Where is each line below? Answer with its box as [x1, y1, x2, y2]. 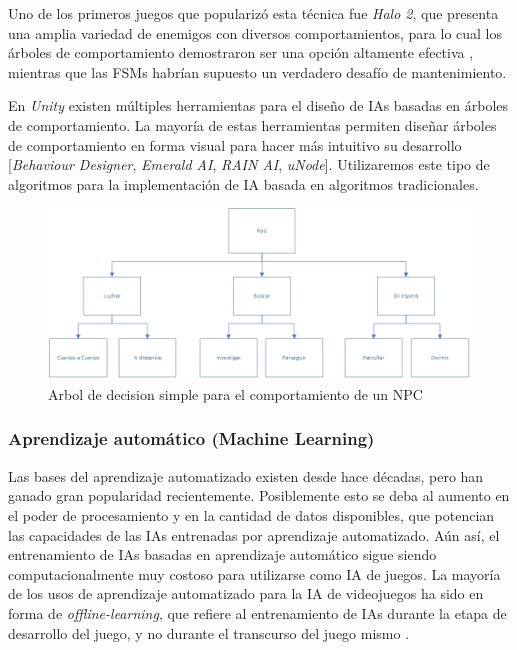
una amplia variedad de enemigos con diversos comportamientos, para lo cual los [8, 22, 503, 43]
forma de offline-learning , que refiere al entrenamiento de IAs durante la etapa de [8, 602, 507, 623]
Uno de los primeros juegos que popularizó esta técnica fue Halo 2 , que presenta [8, 3, 499, 23]
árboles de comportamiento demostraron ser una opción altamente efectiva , [8, 42, 474, 63]
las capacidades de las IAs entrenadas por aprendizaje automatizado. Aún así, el [8, 524, 500, 545]
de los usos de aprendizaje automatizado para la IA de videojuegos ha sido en [8, 583, 484, 604]
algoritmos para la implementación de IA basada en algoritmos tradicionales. [8, 173, 479, 194]
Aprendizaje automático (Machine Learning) [8, 426, 375, 451]
